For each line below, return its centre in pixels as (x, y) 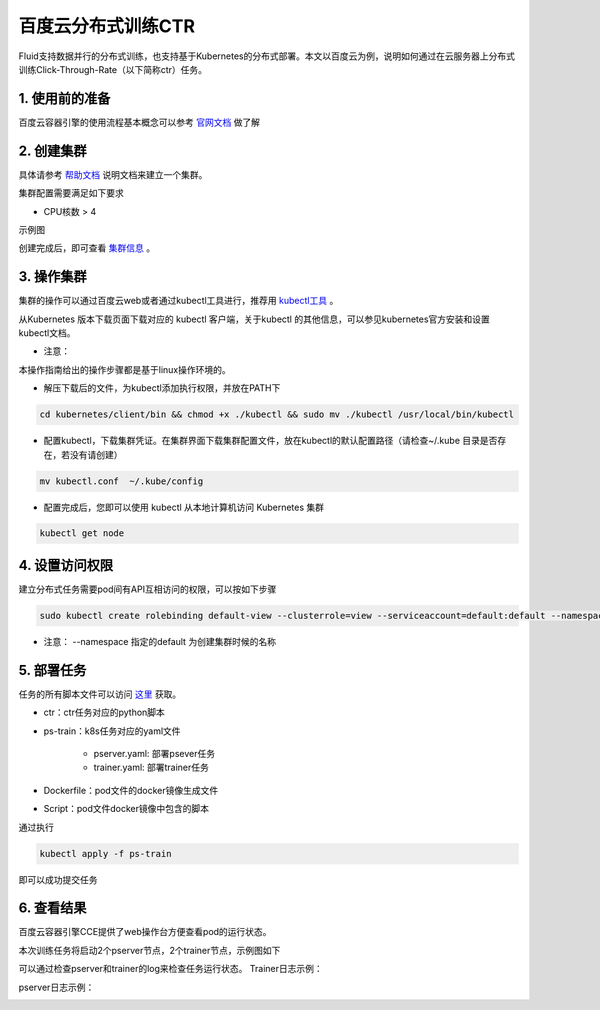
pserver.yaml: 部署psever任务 (154, 754)
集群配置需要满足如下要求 (71, 193)
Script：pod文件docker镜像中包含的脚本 (126, 809)
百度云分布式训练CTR (106, 26)
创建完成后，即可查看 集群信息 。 (86, 248)
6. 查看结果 (52, 908)
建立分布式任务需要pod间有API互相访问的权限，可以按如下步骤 (147, 589)
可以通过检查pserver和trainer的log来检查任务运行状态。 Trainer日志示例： (171, 969)
